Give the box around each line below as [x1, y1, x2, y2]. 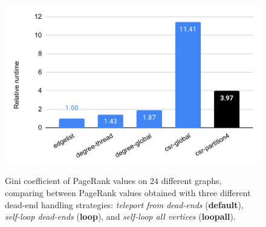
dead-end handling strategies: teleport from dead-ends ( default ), [5, 198, 244, 211]
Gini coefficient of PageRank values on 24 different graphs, [5, 174, 222, 187]
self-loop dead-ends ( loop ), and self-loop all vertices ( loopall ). [5, 210, 236, 223]
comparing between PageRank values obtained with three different [5, 186, 251, 199]
